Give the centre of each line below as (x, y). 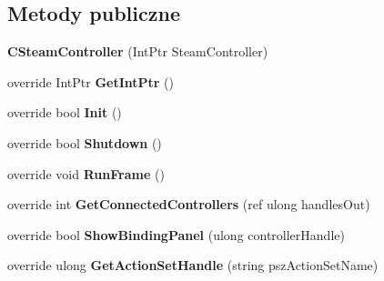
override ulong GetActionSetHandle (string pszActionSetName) (193, 265)
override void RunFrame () (86, 173)
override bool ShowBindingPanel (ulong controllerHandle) (176, 234)
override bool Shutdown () (85, 142)
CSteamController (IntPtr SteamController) (138, 51)
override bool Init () (65, 112)
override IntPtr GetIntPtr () (91, 81)
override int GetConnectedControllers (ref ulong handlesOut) (189, 204)
